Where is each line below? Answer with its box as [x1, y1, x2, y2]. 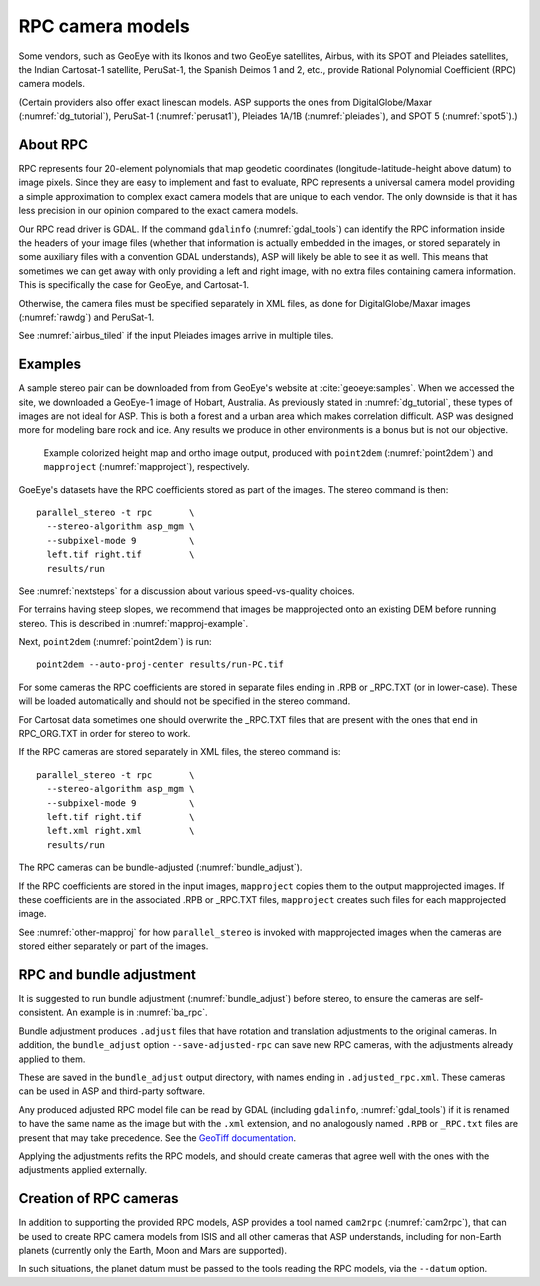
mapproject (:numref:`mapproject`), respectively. [43, 461, 250, 473]
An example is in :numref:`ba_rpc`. [66, 1006, 208, 1019]
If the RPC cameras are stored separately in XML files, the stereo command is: [18, 746, 341, 758]
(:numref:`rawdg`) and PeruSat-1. [18, 311, 155, 323]
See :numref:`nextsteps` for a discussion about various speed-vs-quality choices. [18, 585, 355, 597]
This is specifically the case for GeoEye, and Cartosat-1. [18, 279, 250, 291]
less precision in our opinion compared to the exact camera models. [18, 205, 299, 217]
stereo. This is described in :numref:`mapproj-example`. [18, 617, 249, 629]
